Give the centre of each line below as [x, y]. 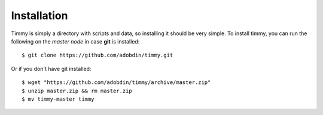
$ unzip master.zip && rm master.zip [77, 91]
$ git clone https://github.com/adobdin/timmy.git [97, 55]
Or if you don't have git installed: [51, 69]
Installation [39, 15]
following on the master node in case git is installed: [75, 41]
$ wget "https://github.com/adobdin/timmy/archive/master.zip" [116, 83]
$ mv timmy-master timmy [58, 99]
